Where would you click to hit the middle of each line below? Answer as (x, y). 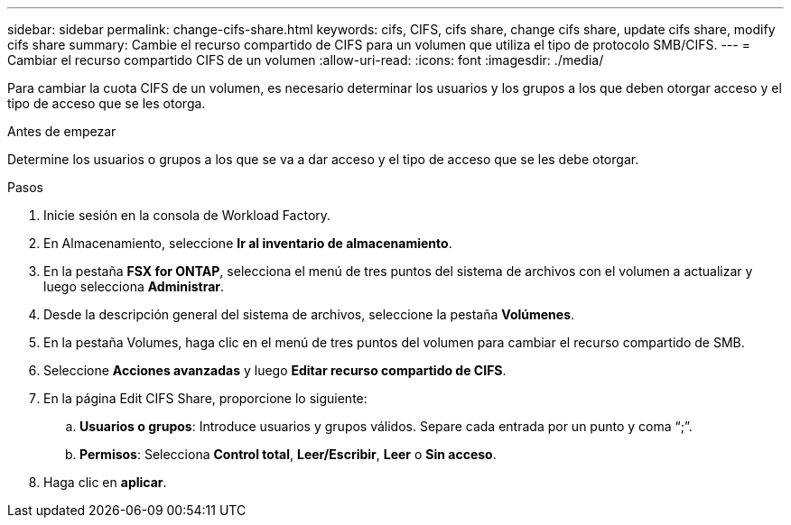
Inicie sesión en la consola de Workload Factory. (187, 215)
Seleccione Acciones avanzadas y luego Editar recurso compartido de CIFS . (275, 370)
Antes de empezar (62, 131)
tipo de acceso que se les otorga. (107, 103)
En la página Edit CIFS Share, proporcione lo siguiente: (205, 398)
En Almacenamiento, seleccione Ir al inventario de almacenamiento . (248, 243)
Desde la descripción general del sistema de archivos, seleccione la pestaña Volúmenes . (309, 314)
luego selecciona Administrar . (134, 286)
